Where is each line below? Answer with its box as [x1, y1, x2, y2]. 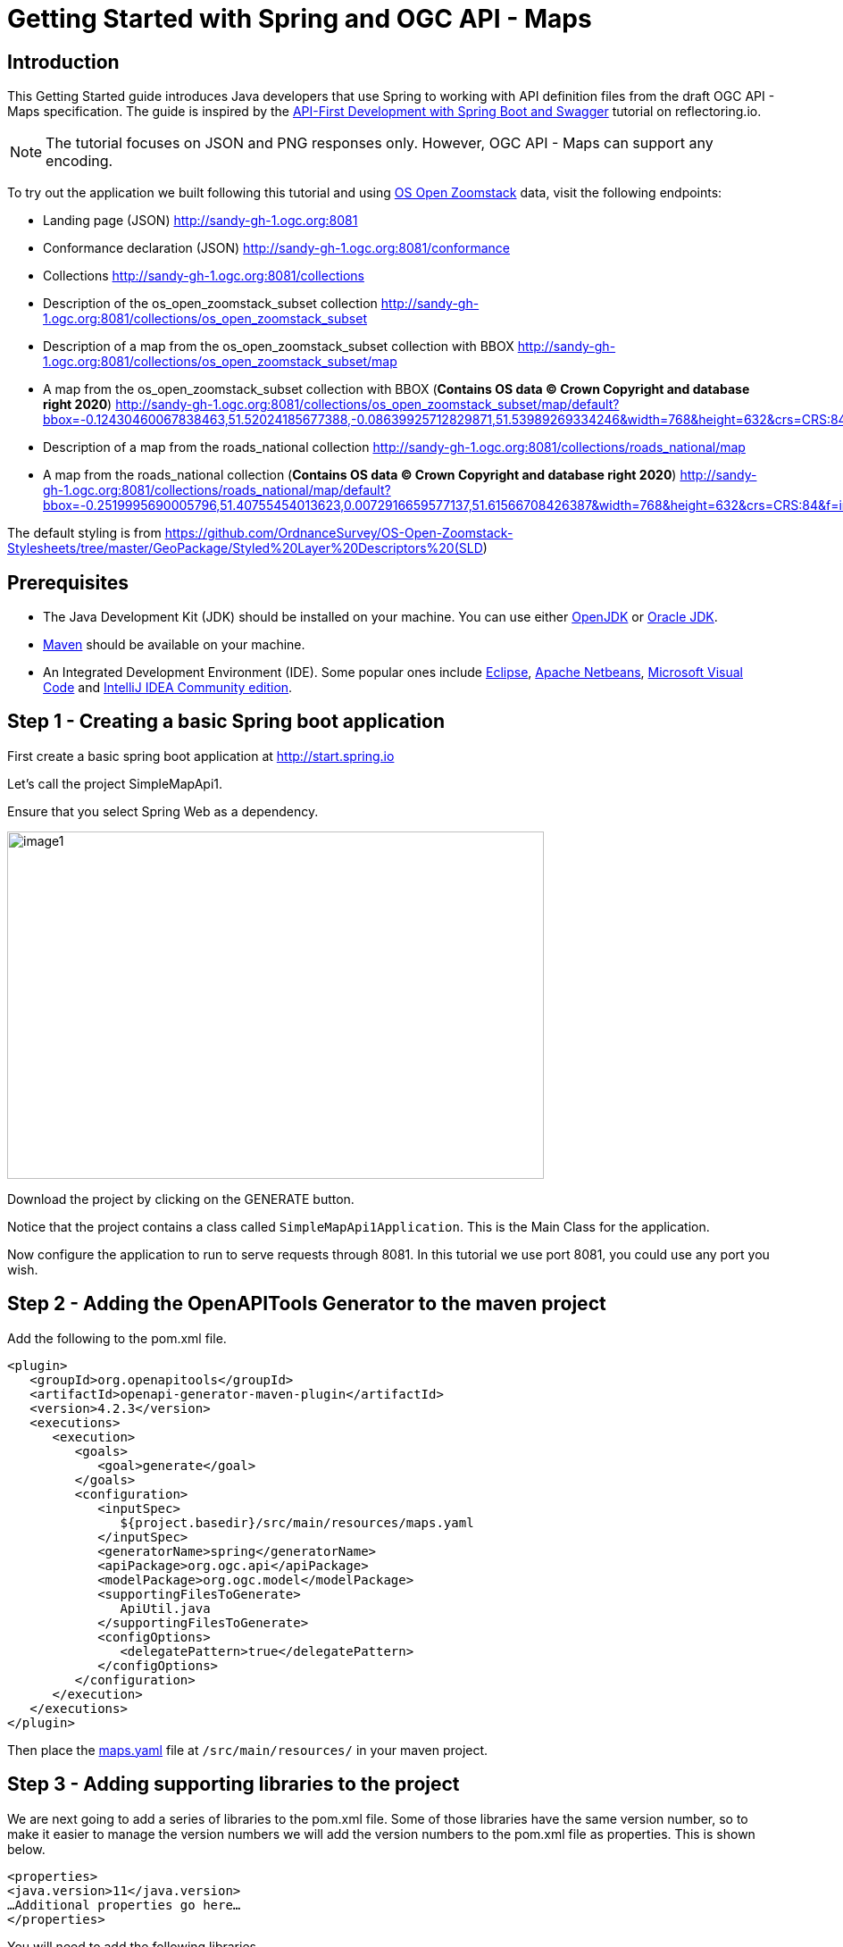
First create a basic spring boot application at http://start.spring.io [7, 748, 395, 764]
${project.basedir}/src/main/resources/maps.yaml [120, 1515, 474, 1530]
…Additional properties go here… [7, 1897, 241, 1912]
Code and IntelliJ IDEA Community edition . [43, 680, 293, 696]
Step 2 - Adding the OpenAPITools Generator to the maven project [7, 1292, 606, 1316]
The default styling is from [7, 525, 162, 541]
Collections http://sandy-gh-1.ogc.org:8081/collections [43, 268, 364, 284]
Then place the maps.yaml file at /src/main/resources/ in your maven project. [7, 1742, 488, 1758]
